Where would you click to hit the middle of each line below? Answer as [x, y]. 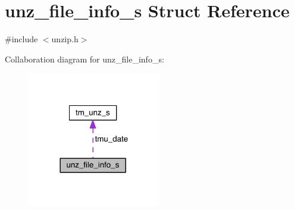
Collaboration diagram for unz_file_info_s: [85, 59]
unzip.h [65, 39]
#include [21, 39]
